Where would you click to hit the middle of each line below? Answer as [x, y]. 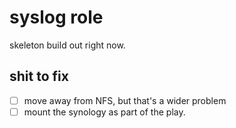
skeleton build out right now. [67, 45]
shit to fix [39, 76]
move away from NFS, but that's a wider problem [125, 100]
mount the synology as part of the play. [104, 112]
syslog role [56, 17]
